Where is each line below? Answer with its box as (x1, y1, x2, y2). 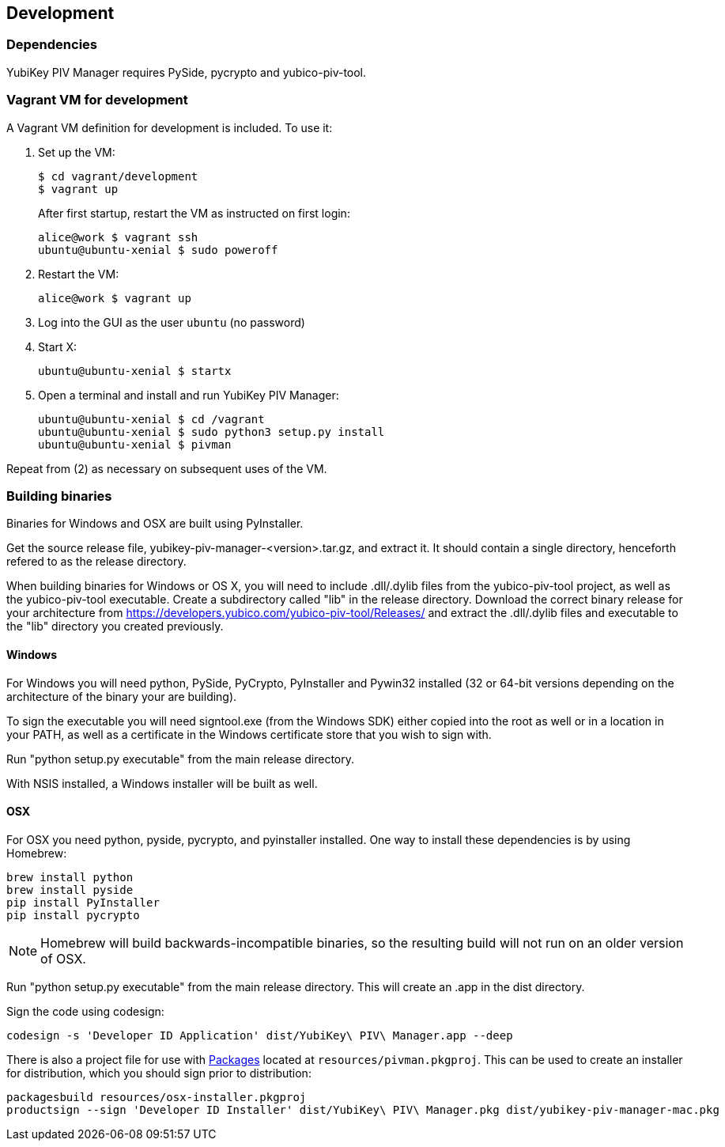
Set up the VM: (38, 145, 115, 159)
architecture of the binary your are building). (6, 689, 237, 703)
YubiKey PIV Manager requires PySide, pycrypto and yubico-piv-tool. (6, 65, 367, 79)
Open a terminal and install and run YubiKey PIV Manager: (38, 388, 339, 402)
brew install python (6, 870, 134, 884)
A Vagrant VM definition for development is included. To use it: (6, 120, 333, 134)
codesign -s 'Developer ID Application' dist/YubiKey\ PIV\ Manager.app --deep (6, 1028, 513, 1042)
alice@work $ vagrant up (38, 291, 191, 305)
